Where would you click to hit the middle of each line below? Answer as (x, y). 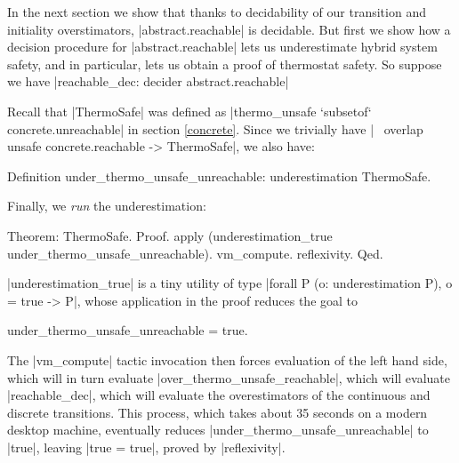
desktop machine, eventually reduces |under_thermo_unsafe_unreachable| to (218, 430)
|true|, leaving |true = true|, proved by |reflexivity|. (146, 447)
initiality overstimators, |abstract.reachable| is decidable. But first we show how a (229, 29)
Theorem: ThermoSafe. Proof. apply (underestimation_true (170, 235)
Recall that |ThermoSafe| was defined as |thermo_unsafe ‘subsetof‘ (189, 111)
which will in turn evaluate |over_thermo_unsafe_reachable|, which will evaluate (229, 377)
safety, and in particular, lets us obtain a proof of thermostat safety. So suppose (225, 64)
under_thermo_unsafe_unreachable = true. (128, 330)
